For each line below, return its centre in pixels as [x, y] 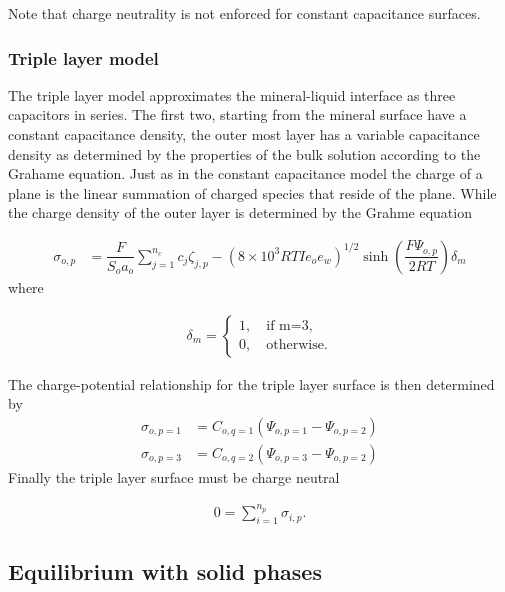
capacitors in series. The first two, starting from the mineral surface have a [237, 114]
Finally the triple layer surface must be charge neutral [174, 476]
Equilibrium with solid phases [165, 570]
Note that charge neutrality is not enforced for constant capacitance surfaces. [244, 13]
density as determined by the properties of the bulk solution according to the [244, 153]
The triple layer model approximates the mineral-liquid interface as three [232, 94]
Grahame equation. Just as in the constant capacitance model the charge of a [245, 173]
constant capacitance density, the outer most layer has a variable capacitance [244, 134]
